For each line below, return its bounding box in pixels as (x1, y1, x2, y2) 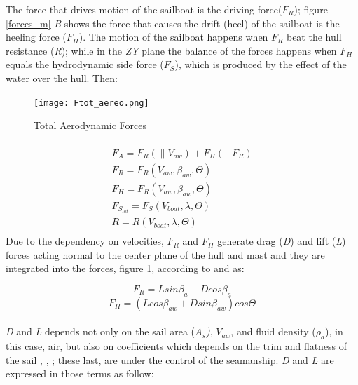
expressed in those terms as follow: (6, 366, 154, 381)
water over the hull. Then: (6, 70, 118, 85)
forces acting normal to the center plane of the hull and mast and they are (6, 247, 325, 262)
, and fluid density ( (230, 324, 316, 339)
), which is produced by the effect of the (174, 57, 347, 72)
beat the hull (286, 29, 342, 44)
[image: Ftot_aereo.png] (34, 97, 149, 108)
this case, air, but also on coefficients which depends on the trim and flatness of (6, 339, 347, 353)
